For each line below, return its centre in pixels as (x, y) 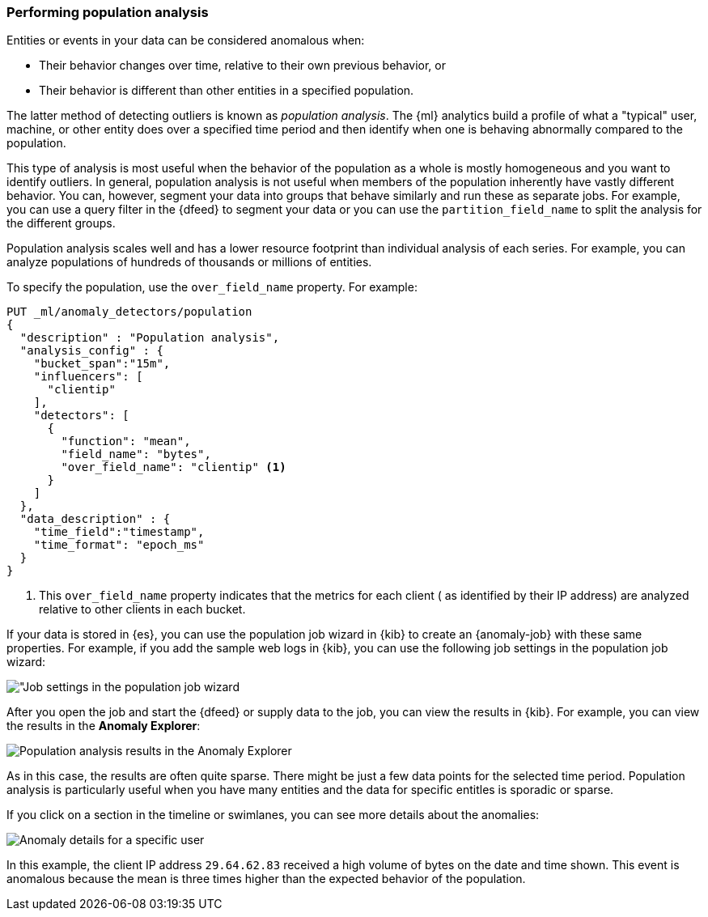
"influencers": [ (88, 377)
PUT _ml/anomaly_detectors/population (129, 312)
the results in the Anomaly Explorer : (104, 726)
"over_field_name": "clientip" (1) (174, 467)
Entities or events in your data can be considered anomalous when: (186, 40)
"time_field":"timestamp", (119, 532)
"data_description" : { (95, 519)
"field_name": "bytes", (136, 454)
